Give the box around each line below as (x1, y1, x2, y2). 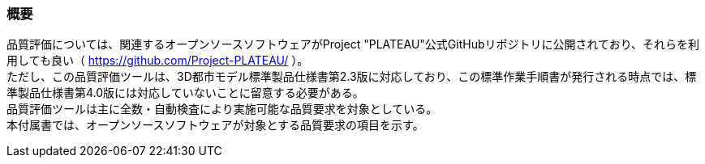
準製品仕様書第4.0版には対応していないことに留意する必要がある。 (6, 86, 364, 100)
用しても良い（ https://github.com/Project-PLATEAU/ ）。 (6, 53, 309, 68)
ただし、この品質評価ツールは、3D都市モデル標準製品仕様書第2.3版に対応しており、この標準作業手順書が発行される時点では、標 (6, 69, 697, 84)
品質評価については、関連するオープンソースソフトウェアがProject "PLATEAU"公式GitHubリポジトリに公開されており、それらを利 (6, 37, 700, 52)
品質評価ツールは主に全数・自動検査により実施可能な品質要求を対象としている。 (6, 102, 438, 116)
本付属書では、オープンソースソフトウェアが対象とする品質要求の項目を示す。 (6, 118, 424, 132)
